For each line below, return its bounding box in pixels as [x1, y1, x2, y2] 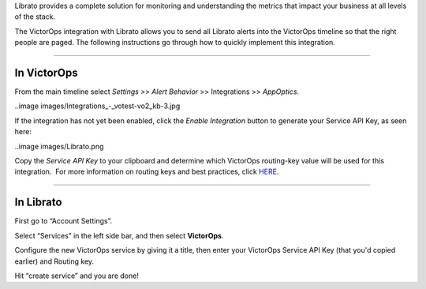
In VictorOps [14, 66, 78, 79]
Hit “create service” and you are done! [14, 271, 140, 280]
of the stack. [14, 12, 56, 21]
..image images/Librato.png [14, 141, 104, 151]
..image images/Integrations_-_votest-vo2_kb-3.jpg [14, 101, 181, 111]
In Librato [14, 196, 62, 209]
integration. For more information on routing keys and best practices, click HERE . [14, 167, 279, 177]
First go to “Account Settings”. [14, 216, 113, 226]
